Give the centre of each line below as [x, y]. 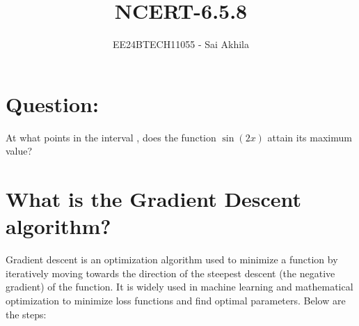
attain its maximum [310, 137]
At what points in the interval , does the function [111, 137]
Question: [52, 103]
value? [19, 151]
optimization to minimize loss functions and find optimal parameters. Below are [176, 300]
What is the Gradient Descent [154, 199]
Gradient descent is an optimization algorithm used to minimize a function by [172, 259]
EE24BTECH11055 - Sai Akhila [181, 44]
